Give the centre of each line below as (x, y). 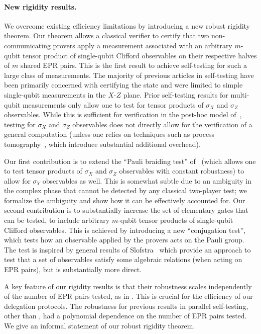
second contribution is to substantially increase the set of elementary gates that (126, 210)
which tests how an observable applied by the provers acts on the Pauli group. (124, 240)
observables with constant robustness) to (182, 171)
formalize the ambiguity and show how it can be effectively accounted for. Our (125, 200)
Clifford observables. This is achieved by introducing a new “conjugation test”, (125, 230)
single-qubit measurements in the (55, 94)
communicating (27, 45)
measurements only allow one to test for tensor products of (113, 104)
